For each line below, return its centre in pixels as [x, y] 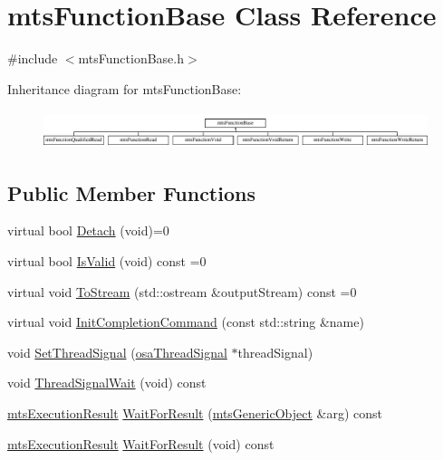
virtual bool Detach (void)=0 [88, 230]
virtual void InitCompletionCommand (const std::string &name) [186, 322]
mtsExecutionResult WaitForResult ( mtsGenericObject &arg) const [195, 412]
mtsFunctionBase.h [131, 58]
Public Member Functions [131, 192]
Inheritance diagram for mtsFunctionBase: [125, 88]
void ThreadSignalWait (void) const [107, 383]
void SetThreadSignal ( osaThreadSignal [117, 352]
